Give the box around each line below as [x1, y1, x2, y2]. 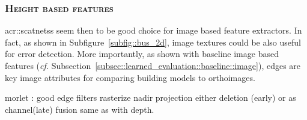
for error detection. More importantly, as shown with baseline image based [5, 47, 279, 60]
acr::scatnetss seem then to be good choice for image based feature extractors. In [5, 24, 302, 37]
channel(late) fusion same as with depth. [5, 103, 154, 115]
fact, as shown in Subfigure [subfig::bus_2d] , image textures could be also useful [5, 35, 302, 48]
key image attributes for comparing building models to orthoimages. [5, 71, 255, 83]
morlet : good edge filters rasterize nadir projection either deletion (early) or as [5, 91, 296, 104]
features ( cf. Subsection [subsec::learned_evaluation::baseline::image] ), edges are [5, 59, 301, 71]
